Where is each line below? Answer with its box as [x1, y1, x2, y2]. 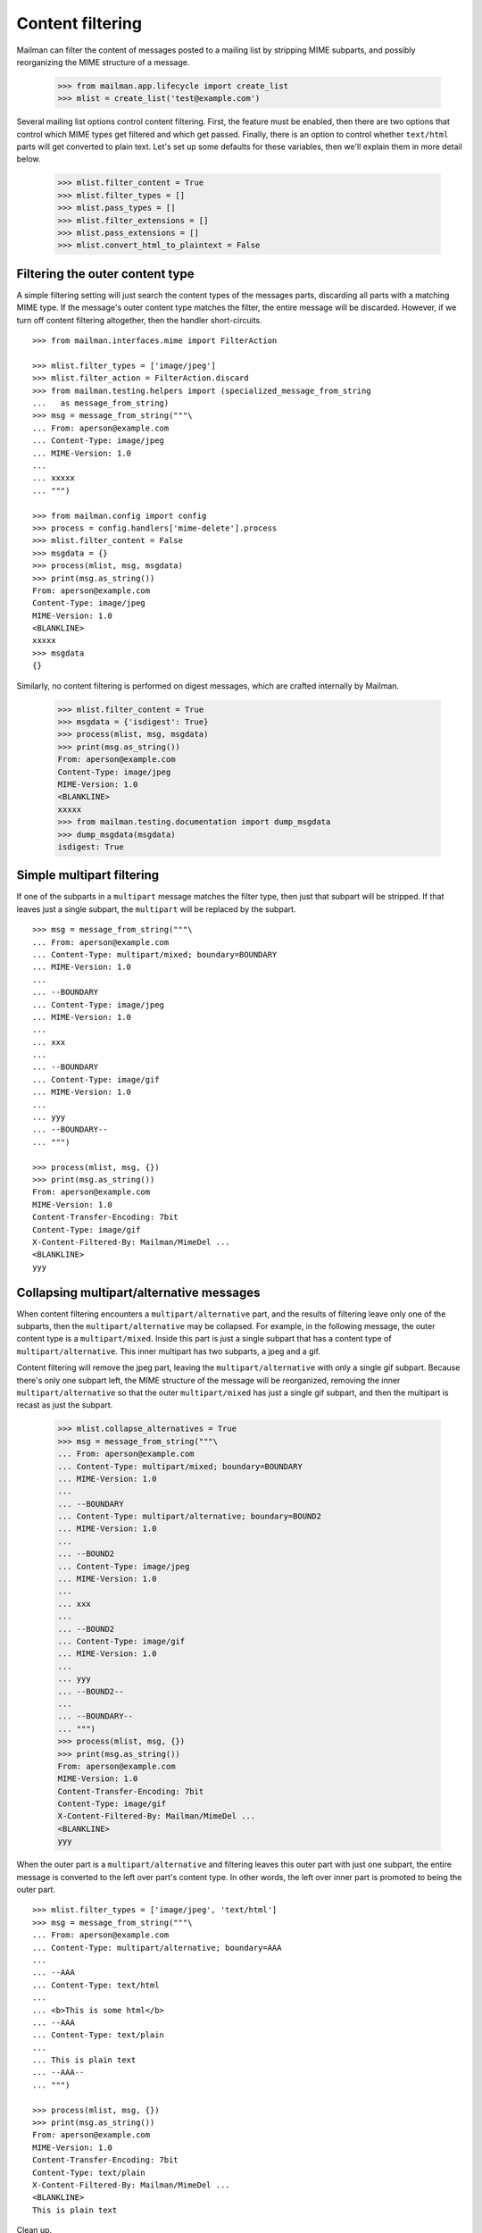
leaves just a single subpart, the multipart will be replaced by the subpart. [16, 903, 296, 915]
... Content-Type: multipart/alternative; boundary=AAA [32, 1943, 282, 1953]
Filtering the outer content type [16, 266, 195, 281]
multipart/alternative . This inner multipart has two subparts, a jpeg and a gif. [16, 1345, 321, 1357]
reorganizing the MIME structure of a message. [16, 56, 190, 67]
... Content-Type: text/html [32, 1979, 160, 1990]
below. [16, 154, 41, 164]
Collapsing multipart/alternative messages [16, 1284, 261, 1300]
